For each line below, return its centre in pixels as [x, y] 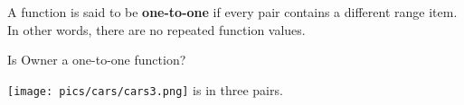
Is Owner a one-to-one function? [97, 60]
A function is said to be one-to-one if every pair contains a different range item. [232, 12]
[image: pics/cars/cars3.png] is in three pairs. [145, 89]
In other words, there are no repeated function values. [156, 29]
